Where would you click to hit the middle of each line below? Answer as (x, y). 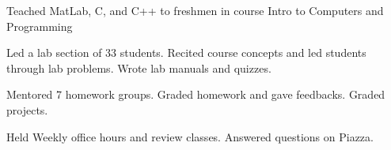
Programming (40, 26)
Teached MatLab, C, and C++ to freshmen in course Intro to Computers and (195, 10)
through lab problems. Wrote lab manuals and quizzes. (139, 67)
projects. (27, 109)
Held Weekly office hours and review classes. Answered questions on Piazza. (190, 136)
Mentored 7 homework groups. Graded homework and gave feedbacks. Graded (196, 94)
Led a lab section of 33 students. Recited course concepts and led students (186, 52)
